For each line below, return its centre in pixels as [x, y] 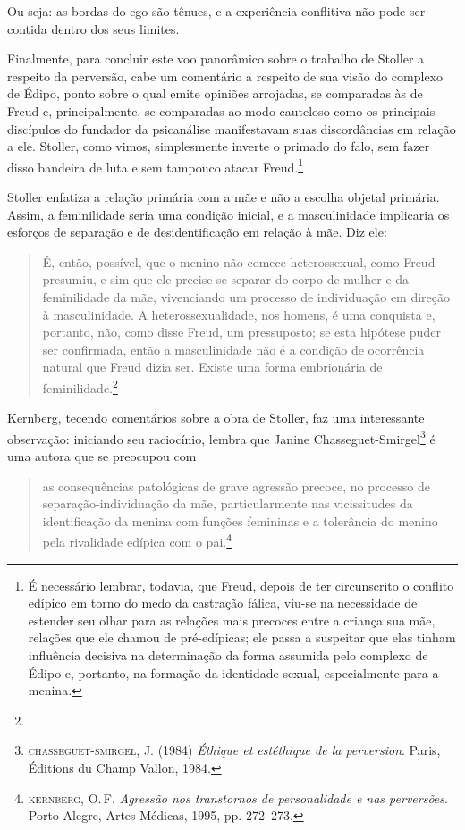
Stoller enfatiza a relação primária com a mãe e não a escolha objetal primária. [224, 197]
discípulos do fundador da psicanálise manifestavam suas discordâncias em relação [232, 128]
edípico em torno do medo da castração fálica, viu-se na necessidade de [223, 603]
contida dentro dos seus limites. [93, 28]
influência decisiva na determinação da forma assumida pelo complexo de [228, 655]
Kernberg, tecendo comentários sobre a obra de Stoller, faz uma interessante [216, 418]
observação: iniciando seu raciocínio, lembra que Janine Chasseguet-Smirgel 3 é [221, 437]
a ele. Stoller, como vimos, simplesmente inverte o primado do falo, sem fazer [219, 146]
